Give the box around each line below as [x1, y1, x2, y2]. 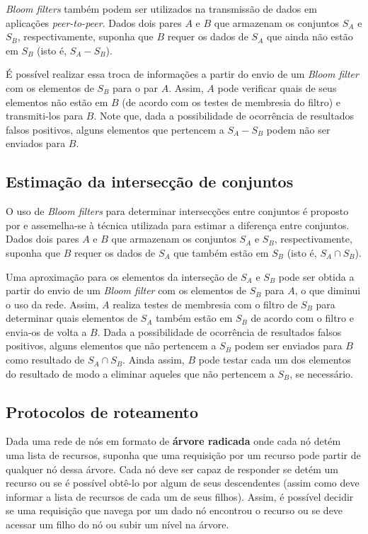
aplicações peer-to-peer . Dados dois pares [6, 15, 182, 30]
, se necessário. [289, 366, 353, 381]
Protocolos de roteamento [6, 400, 198, 422]
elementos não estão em [6, 94, 108, 109]
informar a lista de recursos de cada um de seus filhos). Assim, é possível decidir [6, 489, 354, 504]
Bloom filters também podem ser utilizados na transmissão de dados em [6, 1, 317, 16]
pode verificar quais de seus [217, 80, 337, 95]
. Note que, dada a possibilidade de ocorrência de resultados [93, 108, 354, 123]
